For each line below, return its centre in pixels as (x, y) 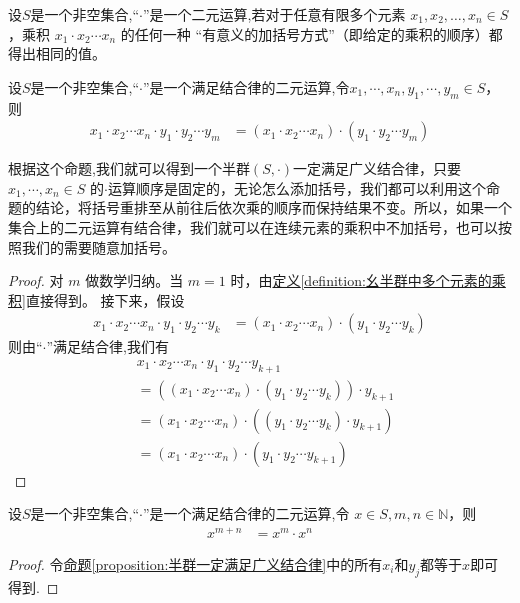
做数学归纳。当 (134, 280)
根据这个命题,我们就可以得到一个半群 (129, 168)
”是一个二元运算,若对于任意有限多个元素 (274, 14)
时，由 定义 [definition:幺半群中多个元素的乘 (368, 280)
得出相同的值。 (57, 53)
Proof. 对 (36, 280)
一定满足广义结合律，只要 (377, 168)
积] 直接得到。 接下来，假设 (96, 299)
